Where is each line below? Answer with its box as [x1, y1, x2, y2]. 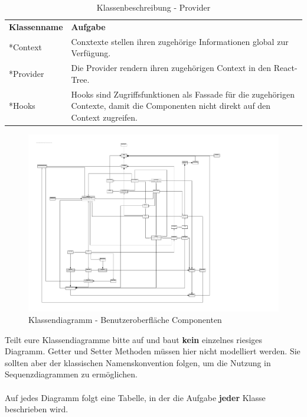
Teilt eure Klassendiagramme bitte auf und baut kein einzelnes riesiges [5, 333, 263, 345]
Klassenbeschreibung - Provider [96, 1, 211, 13]
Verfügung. [71, 47, 111, 59]
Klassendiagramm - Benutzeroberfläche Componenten [28, 313, 222, 326]
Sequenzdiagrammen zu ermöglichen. [5, 368, 138, 380]
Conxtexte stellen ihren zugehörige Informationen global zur [71, 35, 289, 47]
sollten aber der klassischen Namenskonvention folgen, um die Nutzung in [5, 356, 271, 368]
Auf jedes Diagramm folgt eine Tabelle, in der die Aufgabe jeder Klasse [5, 391, 266, 403]
